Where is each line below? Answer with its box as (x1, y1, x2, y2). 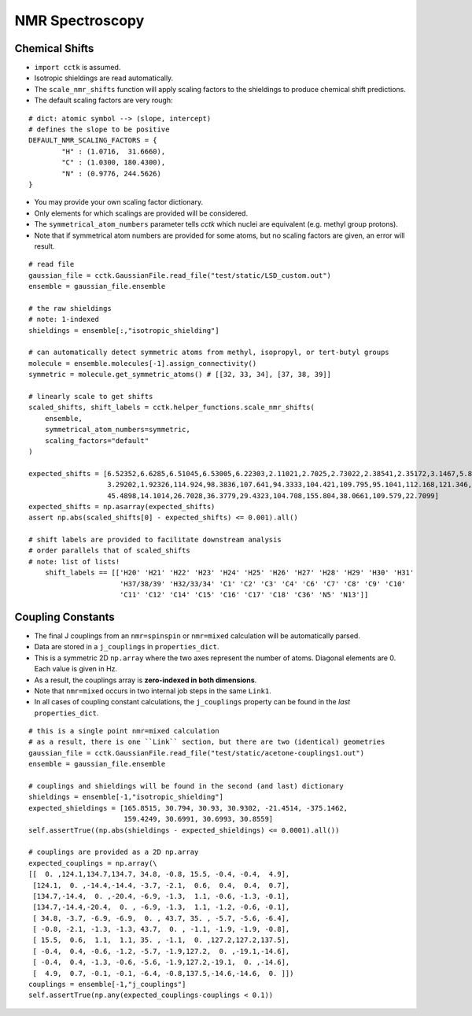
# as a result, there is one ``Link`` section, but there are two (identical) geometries (28, 737, 385, 747)
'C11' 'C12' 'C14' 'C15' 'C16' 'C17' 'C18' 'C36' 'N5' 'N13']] (119, 590, 369, 600)
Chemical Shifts (14, 42, 94, 55)
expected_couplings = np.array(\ (28, 859, 157, 867)
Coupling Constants (14, 610, 116, 623)
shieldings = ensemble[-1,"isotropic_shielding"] (28, 792, 224, 802)
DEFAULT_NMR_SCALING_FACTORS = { (28, 136, 157, 145)
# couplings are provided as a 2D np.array (28, 848, 199, 857)
